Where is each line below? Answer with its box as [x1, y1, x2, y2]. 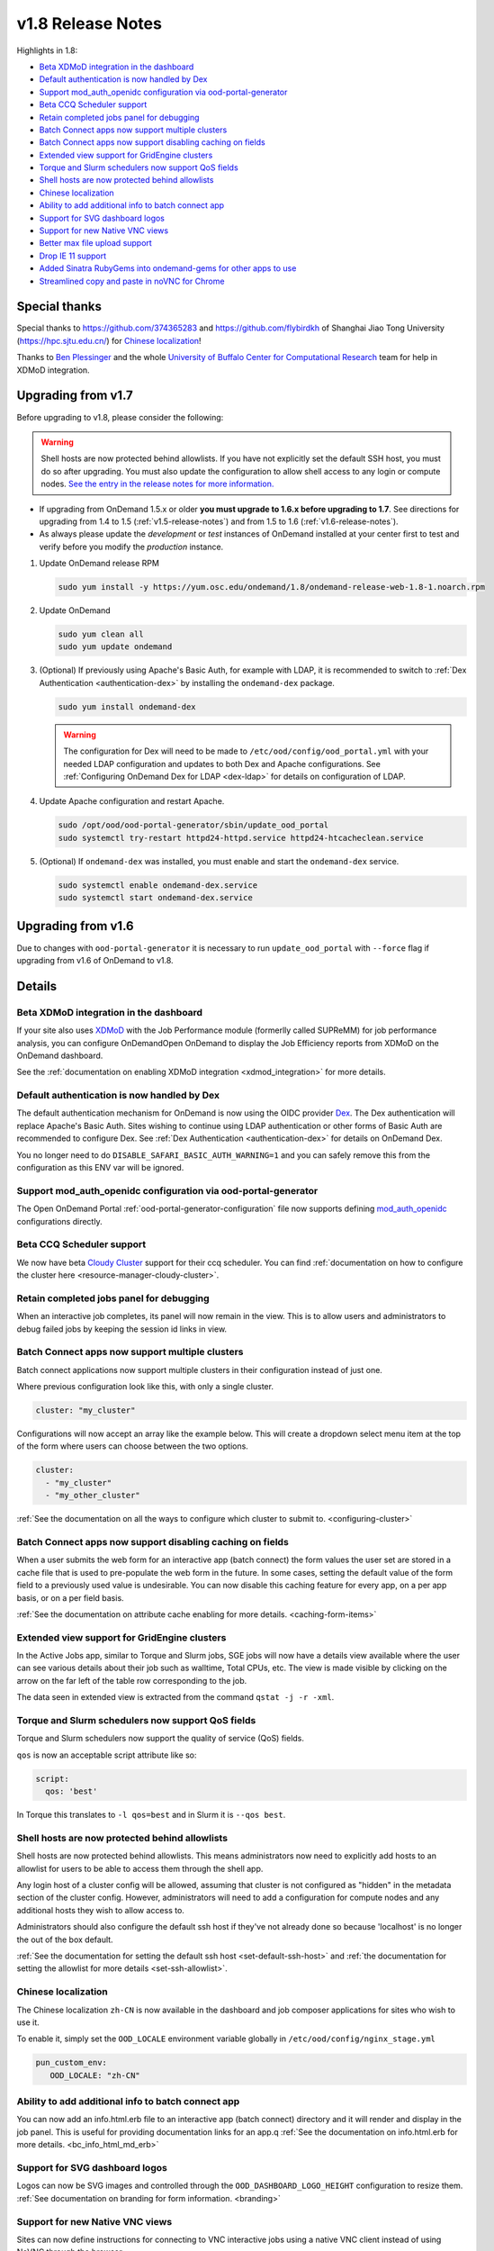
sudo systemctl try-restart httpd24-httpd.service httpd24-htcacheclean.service [58, 833, 424, 843]
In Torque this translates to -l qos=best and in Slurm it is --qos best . [16, 1810, 286, 1821]
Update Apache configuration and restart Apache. [39, 796, 225, 807]
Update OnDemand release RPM [39, 558, 159, 569]
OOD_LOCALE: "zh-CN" [49, 2070, 141, 2080]
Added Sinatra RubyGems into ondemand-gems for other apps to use [39, 263, 297, 274]
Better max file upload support [39, 238, 152, 249]
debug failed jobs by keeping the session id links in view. [16, 1324, 228, 1334]
